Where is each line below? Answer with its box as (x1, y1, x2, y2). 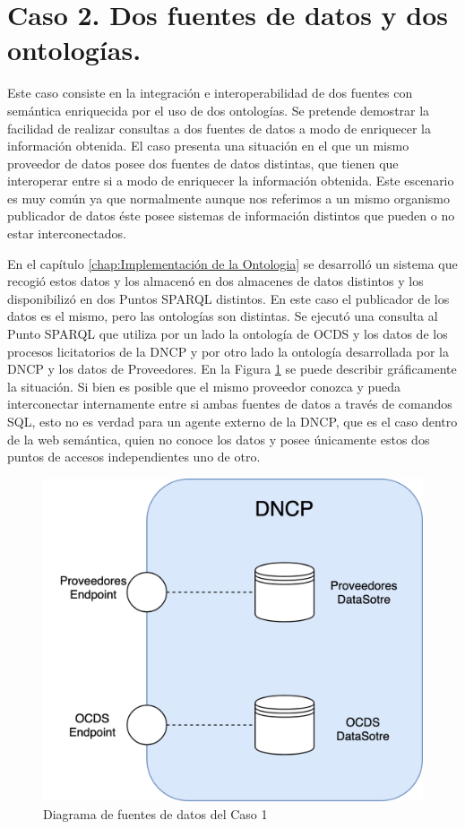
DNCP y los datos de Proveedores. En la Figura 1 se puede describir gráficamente (7, 359, 457, 378)
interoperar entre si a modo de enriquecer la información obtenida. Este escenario (7, 171, 454, 190)
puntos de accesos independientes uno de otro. (7, 447, 261, 466)
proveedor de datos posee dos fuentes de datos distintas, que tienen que (7, 153, 399, 172)
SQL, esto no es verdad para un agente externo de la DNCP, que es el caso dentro (7, 412, 458, 430)
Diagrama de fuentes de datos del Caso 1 (43, 804, 268, 823)
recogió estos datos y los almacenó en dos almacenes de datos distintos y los (7, 272, 424, 290)
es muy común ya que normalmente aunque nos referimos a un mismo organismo (7, 188, 450, 207)
